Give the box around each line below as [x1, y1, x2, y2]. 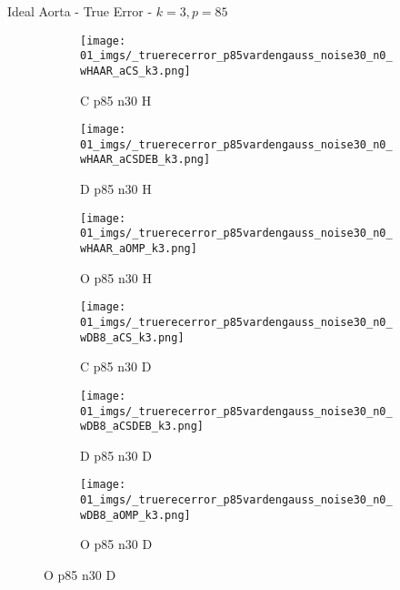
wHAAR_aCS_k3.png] [80, 64, 191, 77]
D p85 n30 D [80, 445, 152, 464]
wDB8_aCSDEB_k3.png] [80, 420, 205, 433]
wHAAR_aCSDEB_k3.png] [80, 153, 211, 167]
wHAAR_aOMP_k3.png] [80, 242, 197, 256]
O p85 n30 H [80, 268, 152, 287]
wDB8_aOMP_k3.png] [80, 508, 191, 522]
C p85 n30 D [80, 357, 152, 376]
